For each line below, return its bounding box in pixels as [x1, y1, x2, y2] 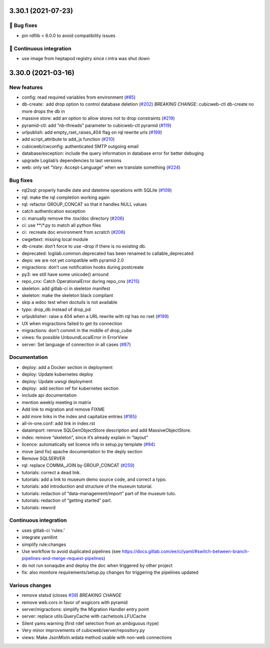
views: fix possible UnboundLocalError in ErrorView [21, 335, 128, 341]
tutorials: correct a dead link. [21, 469, 81, 475]
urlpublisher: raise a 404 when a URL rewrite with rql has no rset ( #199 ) [21, 313, 169, 319]
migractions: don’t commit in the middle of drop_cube [21, 327, 132, 333]
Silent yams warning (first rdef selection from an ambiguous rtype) [21, 620, 159, 626]
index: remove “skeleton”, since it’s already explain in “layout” [21, 434, 148, 440]
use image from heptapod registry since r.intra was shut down [21, 55, 150, 61]
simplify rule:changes [21, 541, 66, 547]
